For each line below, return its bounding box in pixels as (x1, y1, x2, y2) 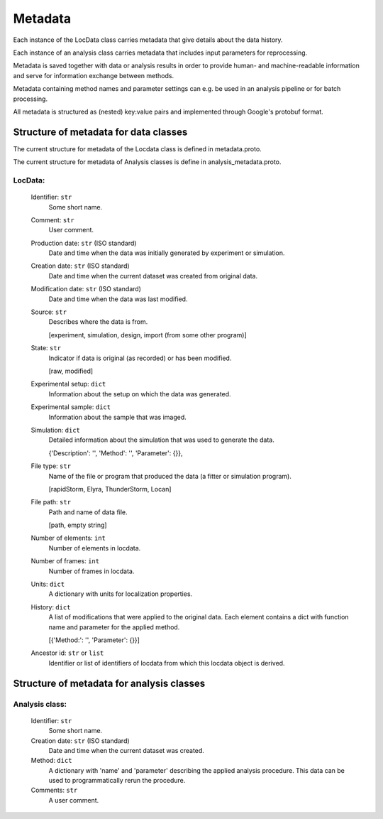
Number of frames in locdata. (48, 567, 135, 575)
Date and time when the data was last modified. (48, 295, 188, 303)
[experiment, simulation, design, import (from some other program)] (48, 330, 248, 339)
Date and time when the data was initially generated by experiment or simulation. (48, 249, 285, 257)
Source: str (30, 308, 67, 316)
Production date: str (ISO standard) (30, 239, 137, 247)
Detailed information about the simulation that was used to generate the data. (48, 435, 274, 444)
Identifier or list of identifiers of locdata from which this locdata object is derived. (48, 658, 285, 667)
